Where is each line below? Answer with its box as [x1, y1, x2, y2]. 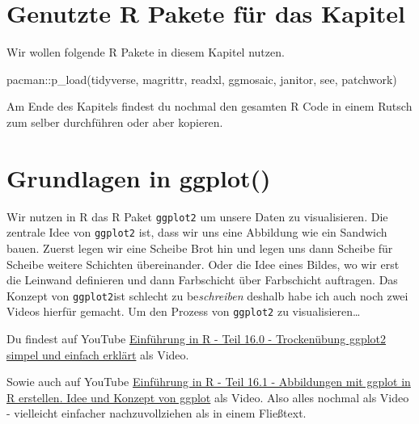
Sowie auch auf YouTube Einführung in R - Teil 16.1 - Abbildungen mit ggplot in [6, 373, 411, 390]
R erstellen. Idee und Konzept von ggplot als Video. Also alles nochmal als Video [6, 388, 409, 405]
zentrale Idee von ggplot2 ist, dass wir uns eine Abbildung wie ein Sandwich [6, 224, 387, 241]
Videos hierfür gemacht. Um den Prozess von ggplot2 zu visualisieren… [6, 303, 361, 320]
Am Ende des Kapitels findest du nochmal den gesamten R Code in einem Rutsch [6, 98, 413, 115]
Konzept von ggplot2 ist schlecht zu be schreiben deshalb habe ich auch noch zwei [6, 287, 408, 304]
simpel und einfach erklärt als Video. [6, 346, 189, 363]
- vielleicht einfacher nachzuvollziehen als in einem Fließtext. [6, 405, 307, 422]
